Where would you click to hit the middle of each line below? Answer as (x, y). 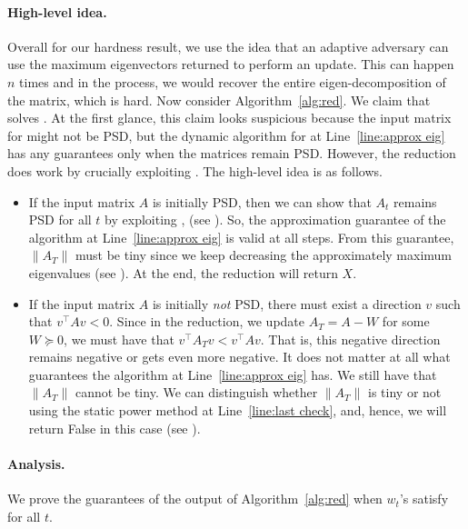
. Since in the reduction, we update (207, 321)
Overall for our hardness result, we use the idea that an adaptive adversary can (228, 46)
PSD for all (60, 220)
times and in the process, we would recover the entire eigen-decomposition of (233, 81)
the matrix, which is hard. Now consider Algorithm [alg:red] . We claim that (219, 100)
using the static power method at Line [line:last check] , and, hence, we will (238, 410)
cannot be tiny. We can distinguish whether (196, 392)
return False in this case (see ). (115, 428)
